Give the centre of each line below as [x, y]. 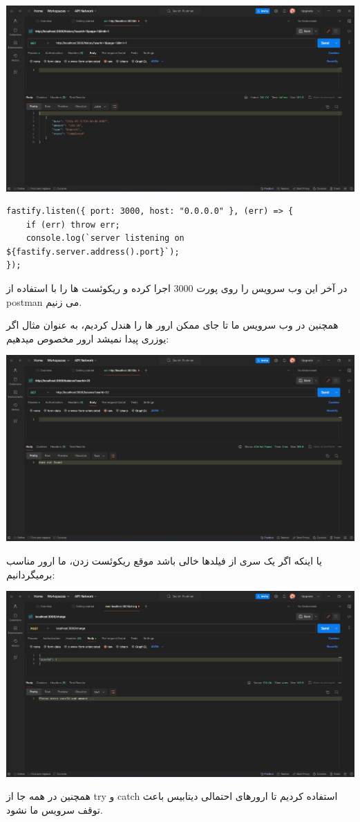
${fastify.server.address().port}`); [93, 252]
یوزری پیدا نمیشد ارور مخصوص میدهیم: [88, 338]
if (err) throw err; [73, 225]
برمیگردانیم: [31, 574]
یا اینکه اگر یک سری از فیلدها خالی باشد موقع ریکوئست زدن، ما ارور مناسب [164, 561]
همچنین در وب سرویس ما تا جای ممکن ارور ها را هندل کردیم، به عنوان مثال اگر [172, 325]
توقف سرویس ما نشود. [55, 809]
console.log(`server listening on [105, 238]
